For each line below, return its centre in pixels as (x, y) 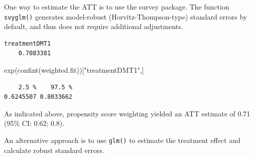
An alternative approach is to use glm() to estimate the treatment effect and (122, 140)
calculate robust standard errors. (54, 150)
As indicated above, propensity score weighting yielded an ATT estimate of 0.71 (127, 113)
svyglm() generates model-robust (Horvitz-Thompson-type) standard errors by (126, 16)
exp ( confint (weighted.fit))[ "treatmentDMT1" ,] (74, 70)
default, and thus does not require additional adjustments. (94, 26)
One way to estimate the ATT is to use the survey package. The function (117, 7)
